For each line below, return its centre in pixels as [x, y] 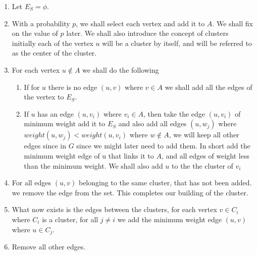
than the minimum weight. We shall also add [93, 165]
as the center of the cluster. [54, 53]
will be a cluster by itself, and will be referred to [177, 43]
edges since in [45, 146]
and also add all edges [152, 123]
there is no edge [73, 87]
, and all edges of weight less [205, 155]
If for [32, 87]
